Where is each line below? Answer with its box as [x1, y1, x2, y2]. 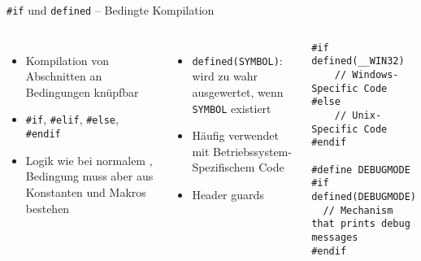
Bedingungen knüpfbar [25, 83, 139, 100]
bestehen [25, 199, 70, 216]
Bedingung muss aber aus [25, 167, 154, 185]
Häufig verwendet [192, 127, 280, 144]
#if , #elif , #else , [25, 111, 119, 128]
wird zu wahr [192, 67, 258, 85]
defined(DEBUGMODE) [311, 190, 416, 202]
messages [311, 231, 358, 243]
